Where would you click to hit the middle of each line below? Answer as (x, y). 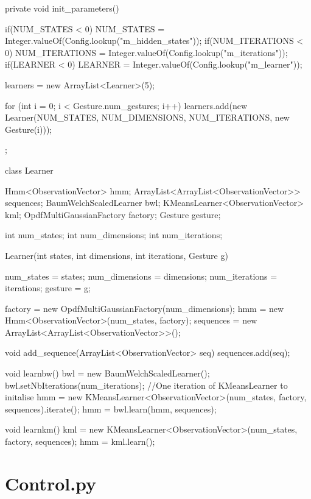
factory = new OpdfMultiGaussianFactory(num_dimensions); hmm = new (145, 308)
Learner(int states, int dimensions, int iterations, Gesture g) (117, 255)
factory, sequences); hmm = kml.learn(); (80, 441)
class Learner (29, 170)
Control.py (51, 483)
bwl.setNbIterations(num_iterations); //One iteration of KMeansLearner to (146, 385)
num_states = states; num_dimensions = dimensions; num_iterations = (141, 276)
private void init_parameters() (62, 8)
